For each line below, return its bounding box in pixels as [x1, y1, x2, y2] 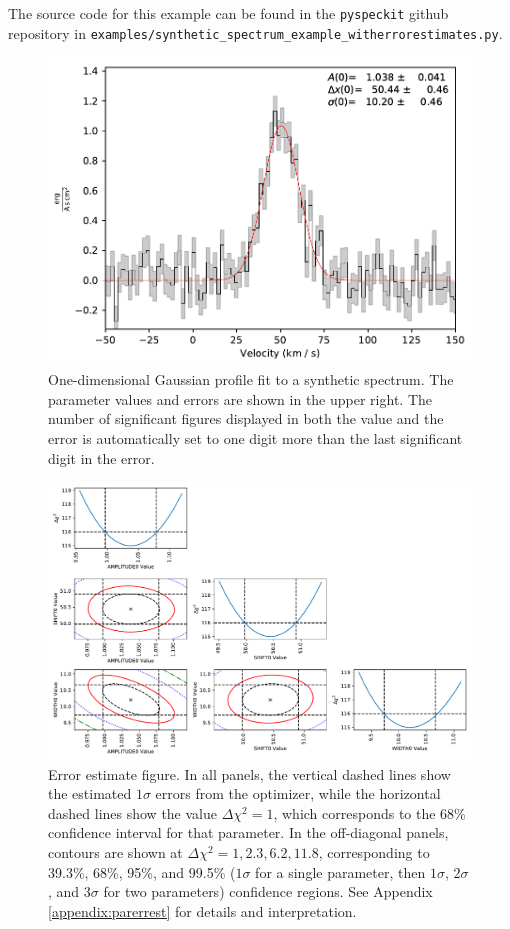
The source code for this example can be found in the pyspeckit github [8, 3, 449, 23]
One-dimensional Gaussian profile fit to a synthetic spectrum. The [48, 369, 454, 390]
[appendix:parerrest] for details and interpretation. [48, 900, 357, 921]
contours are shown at [48, 841, 183, 862]
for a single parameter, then [255, 861, 426, 882]
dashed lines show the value [48, 802, 217, 823]
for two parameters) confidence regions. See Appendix [103, 881, 433, 902]
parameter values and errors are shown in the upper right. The [48, 388, 432, 409]
